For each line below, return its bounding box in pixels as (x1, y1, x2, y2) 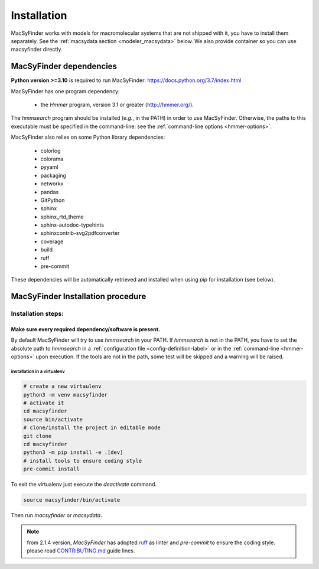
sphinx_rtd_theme (40, 213, 84, 220)
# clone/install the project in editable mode (23, 424, 161, 431)
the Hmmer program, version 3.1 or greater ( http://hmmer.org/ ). (40, 101, 194, 109)
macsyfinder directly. (11, 46, 63, 53)
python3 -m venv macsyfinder (23, 391, 108, 398)
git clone (23, 433, 52, 439)
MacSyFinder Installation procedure (11, 292, 147, 302)
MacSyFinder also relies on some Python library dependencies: (11, 133, 165, 141)
